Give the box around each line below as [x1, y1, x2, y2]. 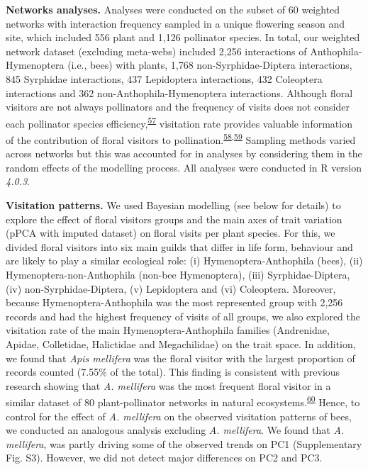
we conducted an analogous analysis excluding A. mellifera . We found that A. [6, 423, 345, 437]
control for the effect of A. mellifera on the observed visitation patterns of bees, [6, 408, 352, 423]
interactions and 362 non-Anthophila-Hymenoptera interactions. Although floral [6, 85, 353, 100]
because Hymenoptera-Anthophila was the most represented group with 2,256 [6, 295, 343, 310]
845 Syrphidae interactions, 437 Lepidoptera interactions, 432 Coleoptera [6, 71, 323, 86]
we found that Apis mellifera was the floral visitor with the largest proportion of [6, 350, 355, 365]
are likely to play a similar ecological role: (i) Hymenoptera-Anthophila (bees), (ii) [6, 253, 363, 268]
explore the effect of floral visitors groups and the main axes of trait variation [6, 211, 342, 226]
